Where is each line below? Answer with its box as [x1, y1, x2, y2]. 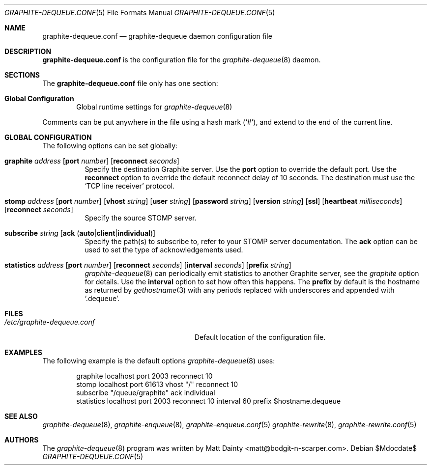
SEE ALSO [4, 412, 38, 420]
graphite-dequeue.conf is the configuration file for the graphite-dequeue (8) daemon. [42, 55, 321, 64]
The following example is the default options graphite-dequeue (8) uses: [42, 357, 275, 365]
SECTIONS [4, 71, 40, 79]
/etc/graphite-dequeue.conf [4, 318, 95, 326]
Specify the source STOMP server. [85, 214, 197, 222]
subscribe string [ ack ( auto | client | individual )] [4, 229, 156, 237]
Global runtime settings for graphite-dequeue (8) [76, 103, 232, 111]
